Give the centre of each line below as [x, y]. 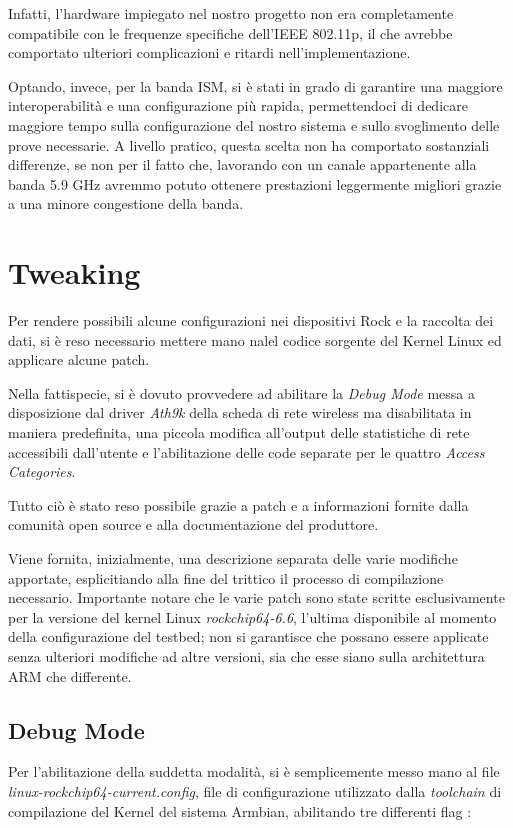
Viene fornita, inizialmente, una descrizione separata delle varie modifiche [233, 558]
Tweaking [74, 272]
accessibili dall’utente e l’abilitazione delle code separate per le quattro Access [246, 451]
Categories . [42, 471]
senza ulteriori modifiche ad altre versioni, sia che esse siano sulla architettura [246, 655]
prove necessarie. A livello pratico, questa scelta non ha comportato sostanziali [249, 144]
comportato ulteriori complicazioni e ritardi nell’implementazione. [209, 52]
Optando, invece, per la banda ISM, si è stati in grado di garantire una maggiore [255, 85]
